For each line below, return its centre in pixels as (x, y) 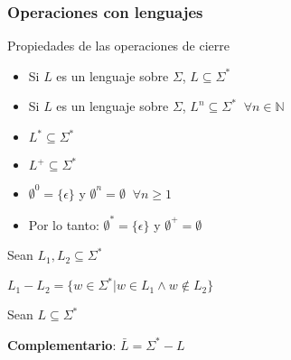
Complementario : (62, 344)
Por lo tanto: (64, 224)
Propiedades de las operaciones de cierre (118, 46)
